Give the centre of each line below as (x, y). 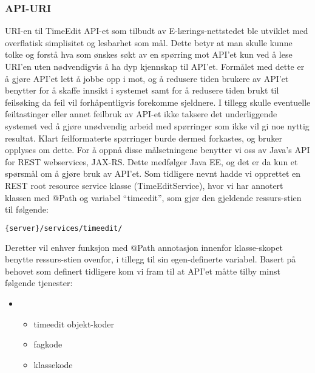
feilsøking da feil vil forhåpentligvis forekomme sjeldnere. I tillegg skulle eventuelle (158, 102)
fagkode (48, 344)
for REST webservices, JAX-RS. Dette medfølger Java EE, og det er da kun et (151, 161)
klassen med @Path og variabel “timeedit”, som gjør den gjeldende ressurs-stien (153, 197)
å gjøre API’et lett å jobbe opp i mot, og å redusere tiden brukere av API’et (147, 78)
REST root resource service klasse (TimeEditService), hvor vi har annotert (144, 185)
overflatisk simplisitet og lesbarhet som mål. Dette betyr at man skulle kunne (149, 42)
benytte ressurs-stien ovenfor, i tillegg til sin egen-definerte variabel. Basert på (151, 259)
